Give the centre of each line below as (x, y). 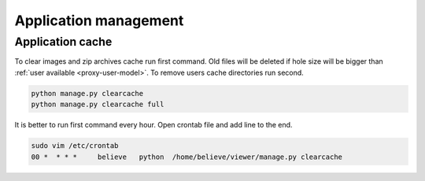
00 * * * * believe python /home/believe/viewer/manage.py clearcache (187, 157)
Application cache (63, 42)
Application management (99, 20)
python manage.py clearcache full (98, 105)
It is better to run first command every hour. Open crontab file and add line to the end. (153, 125)
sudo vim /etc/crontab (75, 146)
